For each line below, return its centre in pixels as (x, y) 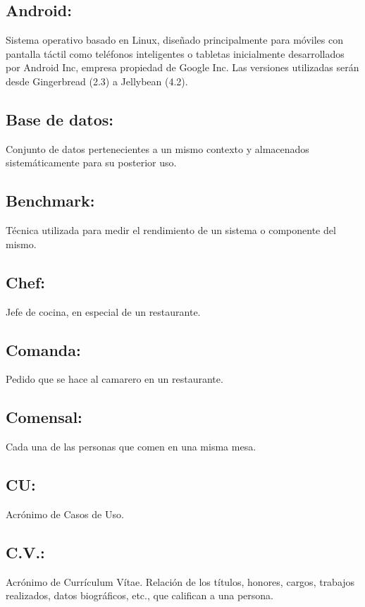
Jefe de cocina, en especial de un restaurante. (103, 311)
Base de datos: (60, 119)
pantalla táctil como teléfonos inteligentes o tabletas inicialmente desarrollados (175, 53)
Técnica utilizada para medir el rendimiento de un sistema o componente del (171, 230)
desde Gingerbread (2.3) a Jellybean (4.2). (97, 81)
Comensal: (44, 417)
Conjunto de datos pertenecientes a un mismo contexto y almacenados (157, 148)
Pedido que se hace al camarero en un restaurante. (115, 379)
